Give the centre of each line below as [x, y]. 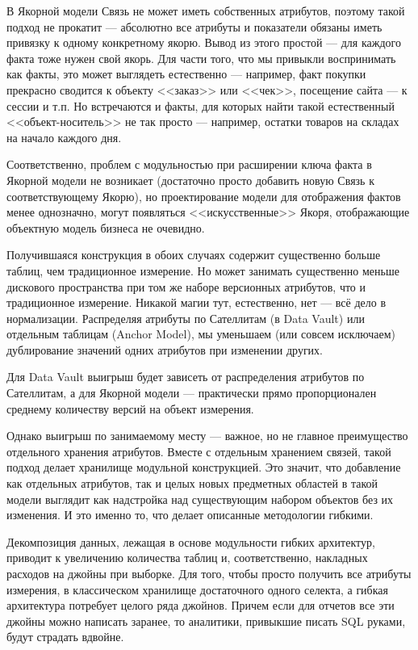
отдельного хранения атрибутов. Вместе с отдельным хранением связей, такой [199, 451]
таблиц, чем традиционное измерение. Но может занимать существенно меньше [203, 270]
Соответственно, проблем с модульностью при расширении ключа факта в [189, 164]
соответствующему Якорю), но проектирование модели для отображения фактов [204, 196]
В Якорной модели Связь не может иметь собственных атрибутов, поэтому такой [206, 10]
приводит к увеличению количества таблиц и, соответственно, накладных [187, 558]
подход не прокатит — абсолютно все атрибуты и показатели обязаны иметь [194, 26]
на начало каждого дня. [64, 137]
